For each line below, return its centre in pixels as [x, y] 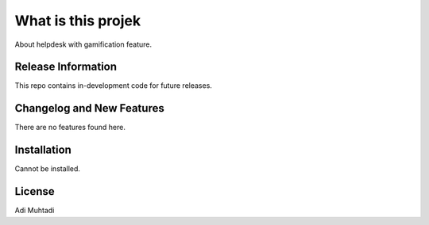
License [35, 191]
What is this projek [78, 21]
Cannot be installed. [48, 169]
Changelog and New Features [89, 108]
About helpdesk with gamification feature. [83, 44]
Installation [43, 150]
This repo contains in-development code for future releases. [113, 86]
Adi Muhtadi [35, 211]
